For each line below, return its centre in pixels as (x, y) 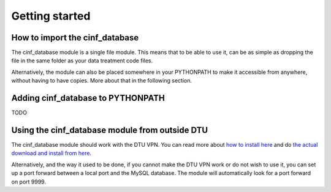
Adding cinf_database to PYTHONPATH (88, 98)
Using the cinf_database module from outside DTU (110, 130)
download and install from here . (51, 153)
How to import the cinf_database (75, 38)
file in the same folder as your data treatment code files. (82, 61)
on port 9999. (29, 182)
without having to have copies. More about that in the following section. (102, 81)
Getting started (51, 16)
